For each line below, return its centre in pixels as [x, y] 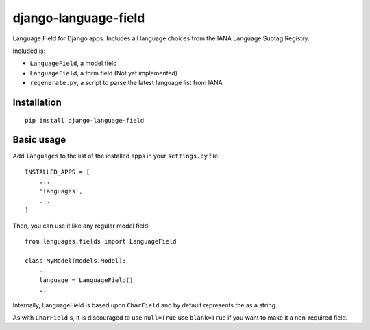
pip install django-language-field [85, 120]
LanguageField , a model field [73, 63]
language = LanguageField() [86, 280]
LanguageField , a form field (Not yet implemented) [104, 73]
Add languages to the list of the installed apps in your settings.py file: [116, 156]
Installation [37, 102]
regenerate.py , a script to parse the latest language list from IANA [126, 83]
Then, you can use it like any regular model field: [81, 226]
